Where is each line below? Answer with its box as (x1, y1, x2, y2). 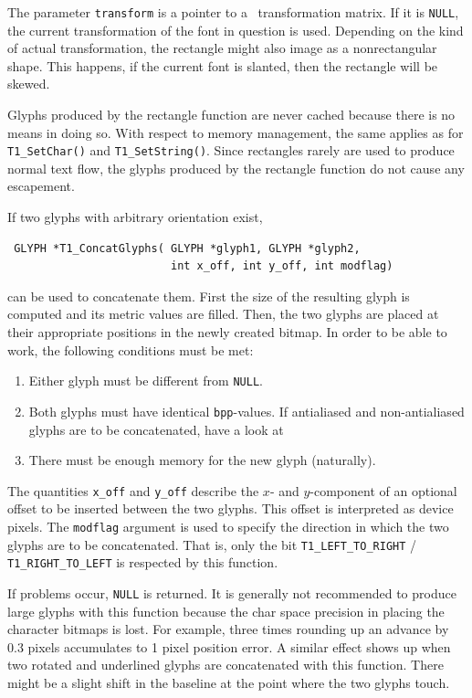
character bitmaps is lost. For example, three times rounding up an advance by (7, 619, 449, 639)
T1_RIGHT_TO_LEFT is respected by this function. (7, 553, 278, 572)
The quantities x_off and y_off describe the (7, 481, 259, 500)
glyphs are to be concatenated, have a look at (28, 419, 284, 439)
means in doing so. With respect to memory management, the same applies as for (7, 122, 464, 142)
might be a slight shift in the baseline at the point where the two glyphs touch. (7, 672, 450, 692)
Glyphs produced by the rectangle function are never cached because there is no (7, 105, 456, 124)
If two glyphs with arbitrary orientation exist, (7, 207, 263, 227)
